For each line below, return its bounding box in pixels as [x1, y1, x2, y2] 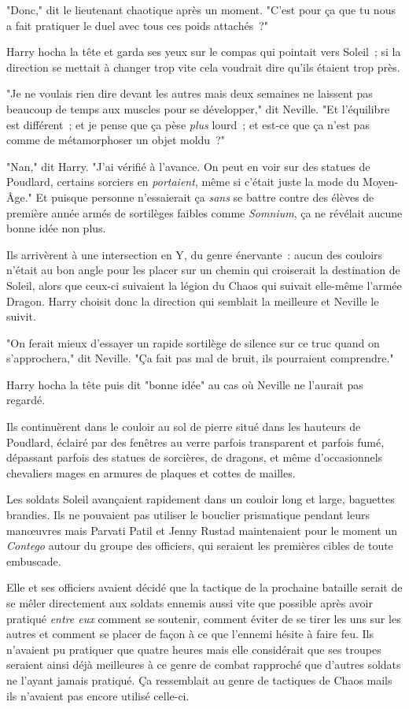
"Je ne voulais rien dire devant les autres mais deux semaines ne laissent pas [6, 85, 373, 102]
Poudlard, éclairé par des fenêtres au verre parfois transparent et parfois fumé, [6, 433, 385, 450]
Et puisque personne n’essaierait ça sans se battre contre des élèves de [35, 188, 374, 205]
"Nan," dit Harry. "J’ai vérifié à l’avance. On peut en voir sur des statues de [6, 158, 370, 174]
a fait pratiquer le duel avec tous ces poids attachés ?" [6, 17, 269, 33]
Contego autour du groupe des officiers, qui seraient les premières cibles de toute [6, 537, 393, 554]
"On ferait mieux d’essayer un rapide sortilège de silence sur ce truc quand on [6, 334, 380, 351]
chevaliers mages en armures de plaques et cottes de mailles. [6, 464, 296, 481]
